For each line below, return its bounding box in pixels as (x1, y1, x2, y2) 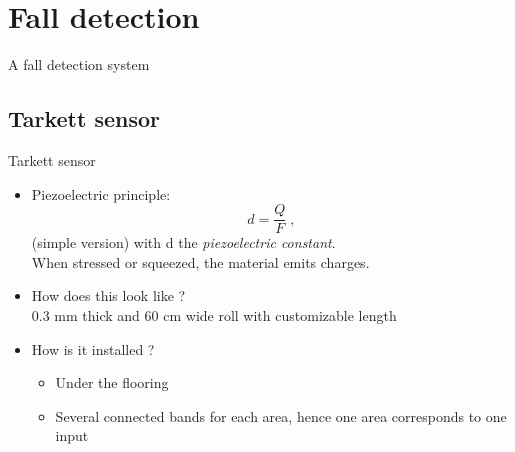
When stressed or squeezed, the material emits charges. (31, 251, 370, 272)
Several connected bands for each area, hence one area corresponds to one (55, 405, 507, 426)
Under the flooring (55, 372, 169, 393)
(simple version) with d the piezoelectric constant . (31, 232, 336, 253)
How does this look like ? (31, 285, 186, 306)
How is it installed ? (31, 338, 155, 359)
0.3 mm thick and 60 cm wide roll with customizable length (31, 304, 397, 325)
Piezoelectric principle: (31, 183, 171, 204)
